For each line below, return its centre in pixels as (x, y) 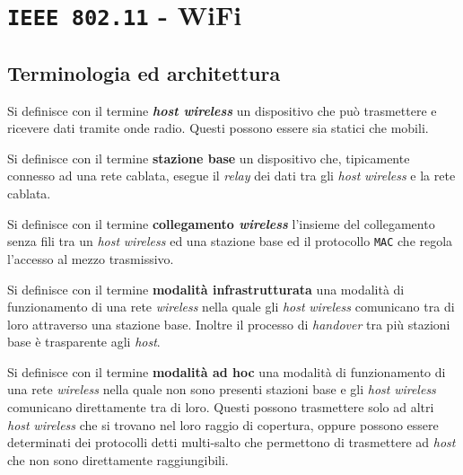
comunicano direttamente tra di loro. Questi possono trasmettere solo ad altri (221, 407)
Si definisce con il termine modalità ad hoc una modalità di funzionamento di (227, 371)
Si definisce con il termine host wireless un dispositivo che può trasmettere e (222, 110)
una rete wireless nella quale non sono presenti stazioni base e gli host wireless (222, 389)
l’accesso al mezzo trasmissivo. (91, 258)
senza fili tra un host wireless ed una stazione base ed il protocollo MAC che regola (230, 241)
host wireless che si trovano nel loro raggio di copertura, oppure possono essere (223, 424)
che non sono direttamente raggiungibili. (118, 459)
